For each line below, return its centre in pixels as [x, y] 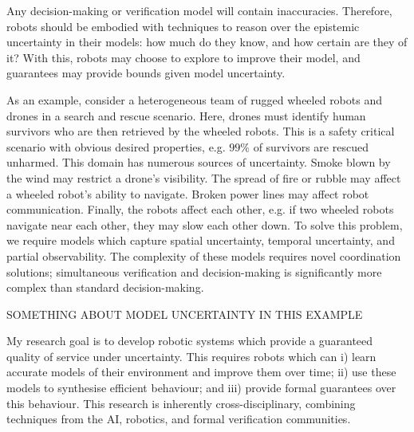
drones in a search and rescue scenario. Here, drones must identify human [186, 115]
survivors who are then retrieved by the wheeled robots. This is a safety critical [201, 131]
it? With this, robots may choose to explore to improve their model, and [183, 57]
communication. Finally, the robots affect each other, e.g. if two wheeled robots [200, 209]
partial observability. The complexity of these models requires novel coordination [204, 255]
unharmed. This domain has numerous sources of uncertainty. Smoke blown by [199, 162]
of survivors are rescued [311, 146]
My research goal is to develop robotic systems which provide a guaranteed [190, 341]
